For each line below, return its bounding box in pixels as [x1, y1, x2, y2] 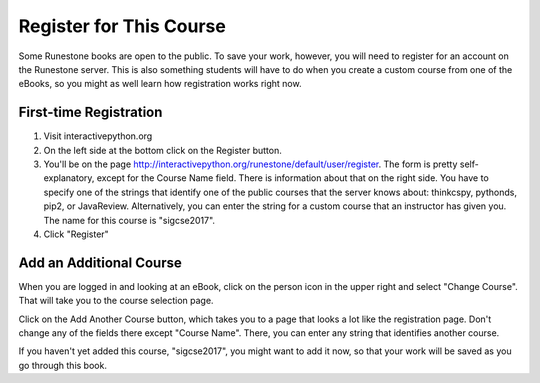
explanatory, [43, 172, 95, 184]
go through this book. [18, 359, 107, 371]
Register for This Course [18, 15, 227, 37]
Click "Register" [43, 228, 109, 240]
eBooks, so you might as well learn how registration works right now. [18, 78, 302, 90]
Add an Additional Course [18, 254, 182, 271]
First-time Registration [18, 104, 163, 121]
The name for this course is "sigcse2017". [43, 214, 215, 226]
